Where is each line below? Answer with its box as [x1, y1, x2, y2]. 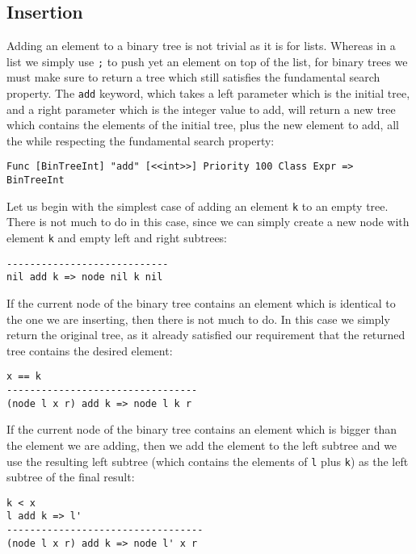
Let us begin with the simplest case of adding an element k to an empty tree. [6, 197, 389, 214]
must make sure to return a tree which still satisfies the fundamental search [6, 69, 380, 86]
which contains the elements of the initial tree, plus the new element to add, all [6, 116, 399, 133]
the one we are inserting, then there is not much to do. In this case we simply [6, 310, 390, 327]
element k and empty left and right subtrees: [6, 229, 228, 246]
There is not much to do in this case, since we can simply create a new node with [6, 213, 410, 230]
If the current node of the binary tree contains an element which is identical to [6, 295, 396, 312]
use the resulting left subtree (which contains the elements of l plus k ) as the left [6, 452, 409, 469]
